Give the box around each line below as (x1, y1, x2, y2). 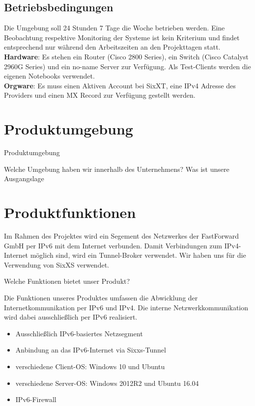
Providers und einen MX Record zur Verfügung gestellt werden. (4, 90, 196, 100)
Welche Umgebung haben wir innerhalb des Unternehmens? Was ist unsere (4, 163, 229, 174)
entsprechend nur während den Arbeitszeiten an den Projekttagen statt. (4, 42, 221, 52)
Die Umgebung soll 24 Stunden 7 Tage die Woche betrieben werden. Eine (4, 23, 225, 33)
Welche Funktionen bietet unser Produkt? (4, 276, 130, 286)
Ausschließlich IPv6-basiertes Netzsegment (15, 328, 143, 338)
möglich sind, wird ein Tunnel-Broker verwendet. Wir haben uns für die (30, 250, 246, 260)
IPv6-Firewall (15, 394, 57, 405)
